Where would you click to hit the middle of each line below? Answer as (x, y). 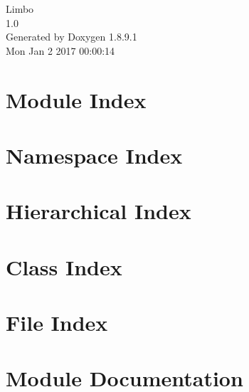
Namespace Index (94, 155)
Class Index (64, 266)
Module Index (76, 99)
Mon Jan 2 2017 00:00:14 (60, 50)
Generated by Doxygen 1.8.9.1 (71, 37)
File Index (57, 323)
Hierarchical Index (99, 211)
